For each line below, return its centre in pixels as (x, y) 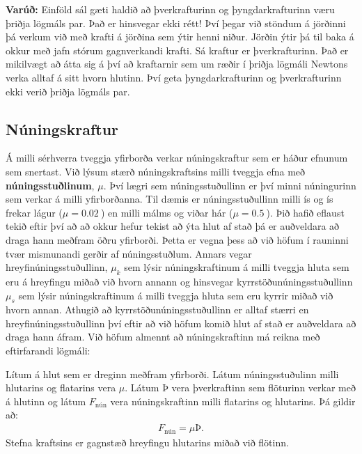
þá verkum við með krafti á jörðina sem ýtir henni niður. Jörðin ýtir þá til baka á (180, 37)
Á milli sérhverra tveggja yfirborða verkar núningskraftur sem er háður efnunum (177, 158)
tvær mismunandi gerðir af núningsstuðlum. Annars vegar (129, 253)
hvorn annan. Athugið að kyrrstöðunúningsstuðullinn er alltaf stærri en (157, 310)
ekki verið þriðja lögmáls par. (68, 91)
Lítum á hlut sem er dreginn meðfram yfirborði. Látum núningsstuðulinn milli (172, 374)
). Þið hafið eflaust (305, 212)
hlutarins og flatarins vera (61, 388)
